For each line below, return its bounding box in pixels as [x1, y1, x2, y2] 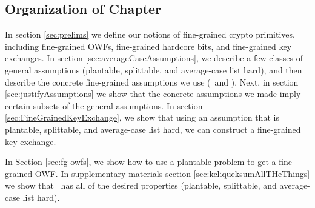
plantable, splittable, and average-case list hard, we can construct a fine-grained [5, 122, 301, 135]
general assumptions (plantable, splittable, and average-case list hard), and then [5, 63, 302, 76]
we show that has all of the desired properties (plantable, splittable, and [5, 179, 277, 192]
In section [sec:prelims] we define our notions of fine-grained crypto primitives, [5, 28, 295, 41]
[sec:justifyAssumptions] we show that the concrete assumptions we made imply [5, 87, 301, 100]
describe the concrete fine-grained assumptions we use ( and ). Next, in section [5, 75, 299, 88]
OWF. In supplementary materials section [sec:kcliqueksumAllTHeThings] [35, 167, 310, 179]
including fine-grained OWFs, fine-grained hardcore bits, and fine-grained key [5, 39, 292, 52]
